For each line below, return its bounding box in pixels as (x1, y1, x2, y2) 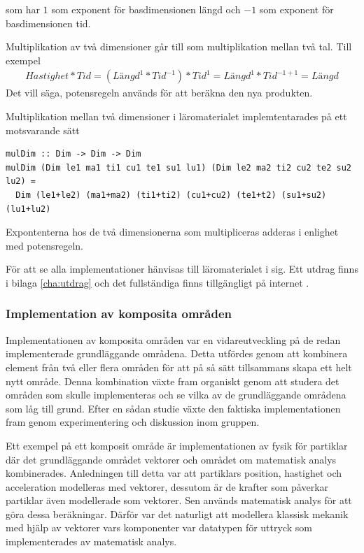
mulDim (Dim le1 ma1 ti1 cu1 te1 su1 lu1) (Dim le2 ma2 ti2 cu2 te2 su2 (6, 162, 351, 173)
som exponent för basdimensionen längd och (51, 2, 241, 16)
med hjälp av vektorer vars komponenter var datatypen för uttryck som (6, 520, 312, 535)
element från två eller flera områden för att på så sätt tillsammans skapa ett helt (6, 359, 352, 374)
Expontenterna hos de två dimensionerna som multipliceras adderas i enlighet (6, 224, 339, 239)
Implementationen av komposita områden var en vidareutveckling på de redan (6, 332, 341, 347)
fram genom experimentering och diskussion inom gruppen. (6, 415, 260, 429)
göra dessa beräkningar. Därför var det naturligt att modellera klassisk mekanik (6, 506, 349, 521)
